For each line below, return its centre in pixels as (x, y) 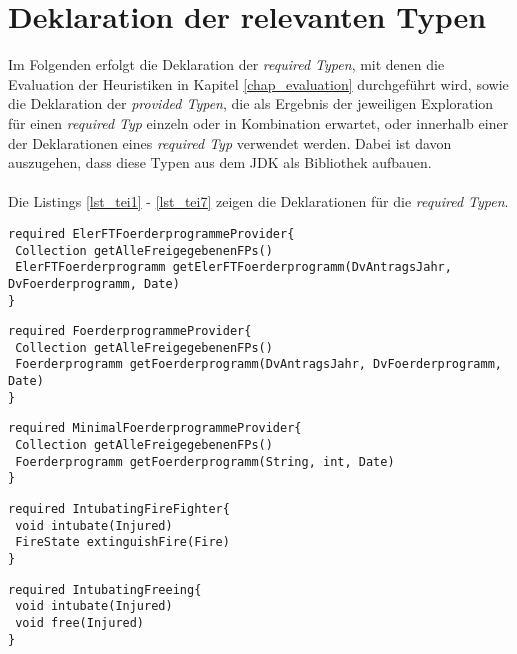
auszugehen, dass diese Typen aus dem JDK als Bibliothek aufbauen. (220, 162)
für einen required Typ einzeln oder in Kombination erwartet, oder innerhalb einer (258, 122)
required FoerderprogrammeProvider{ (130, 331)
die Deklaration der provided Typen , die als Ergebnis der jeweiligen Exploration (251, 103)
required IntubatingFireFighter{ (119, 509)
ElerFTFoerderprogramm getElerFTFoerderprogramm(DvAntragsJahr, (233, 267)
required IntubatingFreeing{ (105, 589)
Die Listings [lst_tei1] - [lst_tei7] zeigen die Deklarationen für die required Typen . (258, 201)
